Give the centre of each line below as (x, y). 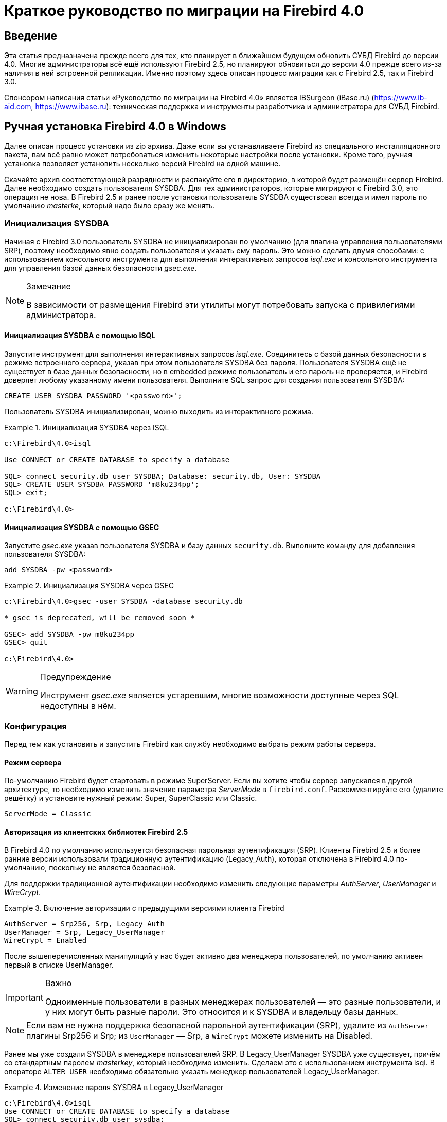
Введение (31, 36)
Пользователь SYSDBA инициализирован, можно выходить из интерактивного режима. (159, 411)
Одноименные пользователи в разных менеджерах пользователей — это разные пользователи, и (243, 1002)
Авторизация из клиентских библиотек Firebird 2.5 (96, 832)
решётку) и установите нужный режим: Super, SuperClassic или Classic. (131, 798)
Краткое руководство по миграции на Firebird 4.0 (184, 11)
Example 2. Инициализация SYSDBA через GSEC (89, 586)
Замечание (49, 286)
